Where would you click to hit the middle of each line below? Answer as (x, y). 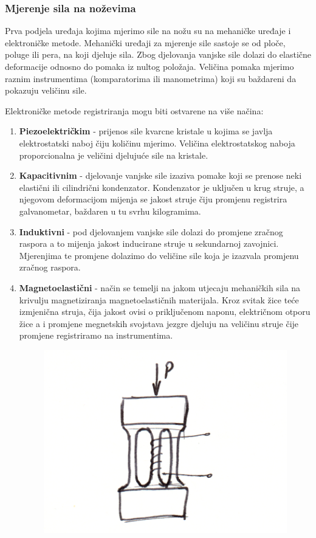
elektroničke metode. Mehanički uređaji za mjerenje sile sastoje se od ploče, (145, 42)
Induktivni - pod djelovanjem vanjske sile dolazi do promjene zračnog (151, 231)
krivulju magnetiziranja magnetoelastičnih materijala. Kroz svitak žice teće (159, 299)
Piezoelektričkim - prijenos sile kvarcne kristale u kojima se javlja (146, 131)
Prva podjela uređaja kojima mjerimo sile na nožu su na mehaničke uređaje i (148, 31)
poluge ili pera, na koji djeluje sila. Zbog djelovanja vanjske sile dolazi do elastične (158, 54)
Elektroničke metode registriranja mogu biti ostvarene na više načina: (134, 110)
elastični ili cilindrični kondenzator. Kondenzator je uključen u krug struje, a (162, 187)
